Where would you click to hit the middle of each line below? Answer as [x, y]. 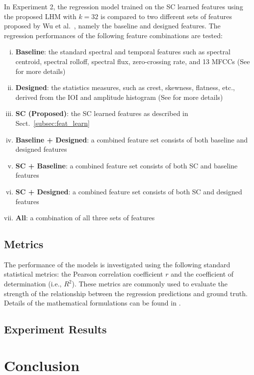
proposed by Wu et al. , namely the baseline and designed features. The [112, 26]
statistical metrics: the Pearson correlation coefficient [84, 274]
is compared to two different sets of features [166, 16]
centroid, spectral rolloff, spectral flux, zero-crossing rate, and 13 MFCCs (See [133, 61]
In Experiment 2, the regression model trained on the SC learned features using [124, 6]
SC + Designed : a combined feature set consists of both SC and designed [129, 191]
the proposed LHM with [40, 16]
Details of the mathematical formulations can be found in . [92, 303]
